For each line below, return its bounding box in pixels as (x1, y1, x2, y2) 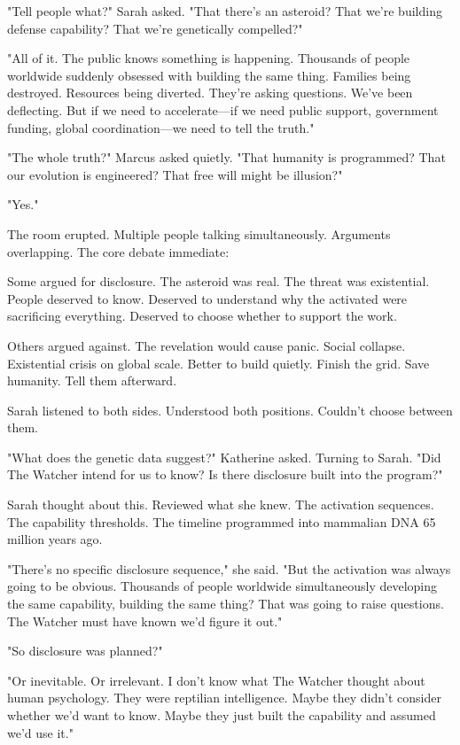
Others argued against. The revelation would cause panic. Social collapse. (7, 336, 406, 354)
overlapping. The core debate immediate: (7, 242, 230, 260)
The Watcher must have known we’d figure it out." (7, 611, 283, 630)
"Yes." (7, 195, 39, 213)
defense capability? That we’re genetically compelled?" (7, 19, 303, 37)
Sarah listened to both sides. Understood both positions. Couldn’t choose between (7, 400, 453, 419)
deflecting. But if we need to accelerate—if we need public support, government (7, 100, 439, 119)
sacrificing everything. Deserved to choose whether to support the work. (7, 307, 397, 325)
